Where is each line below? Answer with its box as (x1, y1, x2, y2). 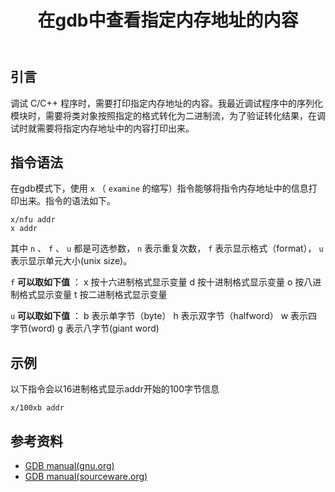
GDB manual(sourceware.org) (24, 471, 148, 483)
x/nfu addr (10, 215, 56, 225)
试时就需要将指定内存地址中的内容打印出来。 (10, 122, 195, 134)
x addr (10, 224, 38, 234)
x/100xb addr (10, 403, 65, 413)
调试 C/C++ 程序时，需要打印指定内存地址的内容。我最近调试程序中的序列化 (10, 97, 323, 109)
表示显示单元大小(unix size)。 (10, 255, 133, 267)
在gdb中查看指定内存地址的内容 (37, 9, 299, 32)
